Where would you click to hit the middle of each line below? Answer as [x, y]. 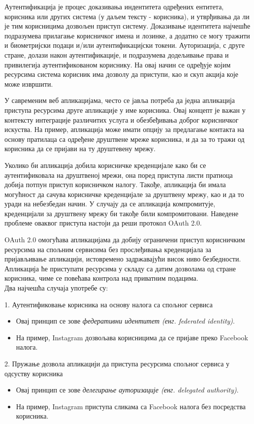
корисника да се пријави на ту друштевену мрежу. [80, 148]
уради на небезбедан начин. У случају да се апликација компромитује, [110, 204]
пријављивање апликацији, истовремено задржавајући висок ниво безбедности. [123, 259]
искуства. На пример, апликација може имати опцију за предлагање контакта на [125, 129]
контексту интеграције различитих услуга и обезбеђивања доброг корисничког [122, 119]
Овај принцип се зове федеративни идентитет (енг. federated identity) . [125, 321]
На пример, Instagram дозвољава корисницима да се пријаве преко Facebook [132, 337]
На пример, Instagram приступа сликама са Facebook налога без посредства [131, 406]
